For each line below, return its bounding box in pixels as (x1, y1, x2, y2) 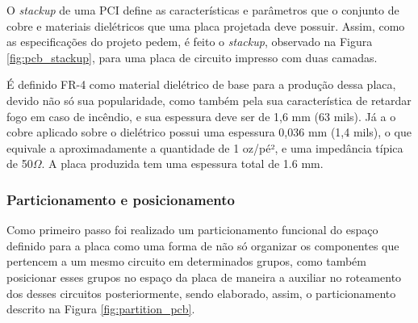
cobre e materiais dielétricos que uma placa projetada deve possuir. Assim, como (6, 17, 405, 34)
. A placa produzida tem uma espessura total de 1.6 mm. (41, 155, 324, 172)
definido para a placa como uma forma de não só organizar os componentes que (6, 237, 399, 254)
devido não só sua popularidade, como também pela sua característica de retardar (6, 91, 412, 108)
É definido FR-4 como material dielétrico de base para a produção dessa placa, (6, 76, 396, 93)
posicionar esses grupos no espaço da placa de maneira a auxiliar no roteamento (6, 268, 402, 285)
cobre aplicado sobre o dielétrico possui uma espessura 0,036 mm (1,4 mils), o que (6, 124, 412, 141)
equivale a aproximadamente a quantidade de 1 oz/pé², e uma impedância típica (6, 139, 403, 156)
